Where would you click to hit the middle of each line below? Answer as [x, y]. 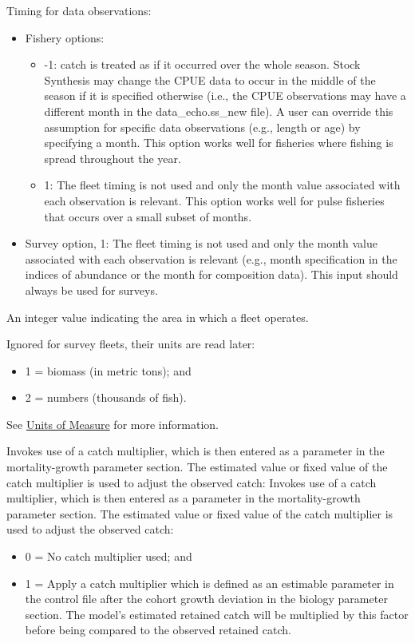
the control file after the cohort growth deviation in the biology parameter [206, 599]
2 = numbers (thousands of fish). [106, 397]
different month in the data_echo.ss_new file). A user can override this [219, 111]
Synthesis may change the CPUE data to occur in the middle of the [210, 79]
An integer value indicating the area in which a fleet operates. [158, 317]
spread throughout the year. [113, 158]
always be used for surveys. [91, 290]
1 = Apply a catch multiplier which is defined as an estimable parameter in [209, 583]
